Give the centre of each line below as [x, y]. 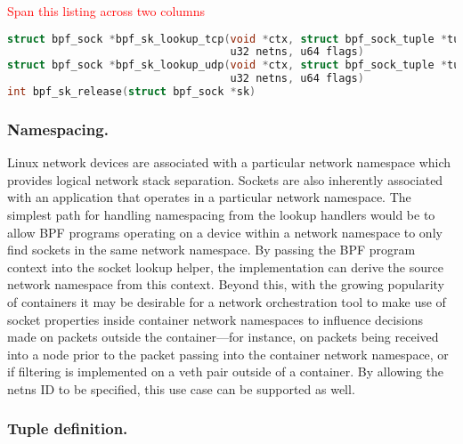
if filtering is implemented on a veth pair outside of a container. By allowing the [226, 371]
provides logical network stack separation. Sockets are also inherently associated [225, 179]
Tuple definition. [68, 428]
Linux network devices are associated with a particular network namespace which [229, 162]
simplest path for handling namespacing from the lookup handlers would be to [221, 214]
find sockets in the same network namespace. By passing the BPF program [211, 250]
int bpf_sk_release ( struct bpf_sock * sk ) [132, 92]
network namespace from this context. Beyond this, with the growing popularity [226, 284]
